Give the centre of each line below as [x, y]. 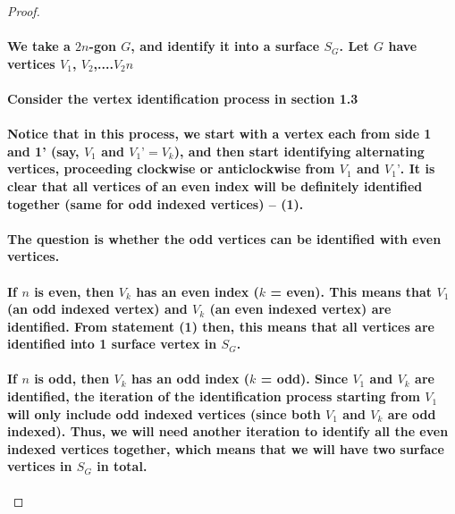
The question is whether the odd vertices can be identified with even [224, 238]
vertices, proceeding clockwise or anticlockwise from [171, 169]
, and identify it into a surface [225, 46]
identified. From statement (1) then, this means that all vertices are [221, 326]
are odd [412, 413]
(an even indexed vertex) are [300, 309]
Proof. [24, 11]
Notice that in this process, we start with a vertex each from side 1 [219, 134]
